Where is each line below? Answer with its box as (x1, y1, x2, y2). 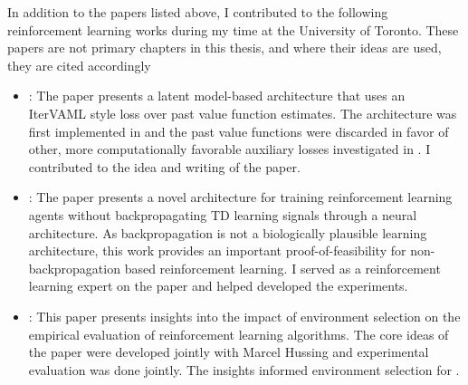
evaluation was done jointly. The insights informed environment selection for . (28, 360, 460, 379)
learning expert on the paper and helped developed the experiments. (28, 276, 408, 295)
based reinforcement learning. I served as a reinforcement (124, 258, 441, 277)
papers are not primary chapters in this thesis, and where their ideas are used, (7, 38, 442, 57)
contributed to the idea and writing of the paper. (28, 157, 301, 176)
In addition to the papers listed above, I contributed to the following (7, 3, 388, 21)
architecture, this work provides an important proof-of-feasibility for (28, 241, 406, 260)
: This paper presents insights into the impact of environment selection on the (28, 306, 461, 325)
